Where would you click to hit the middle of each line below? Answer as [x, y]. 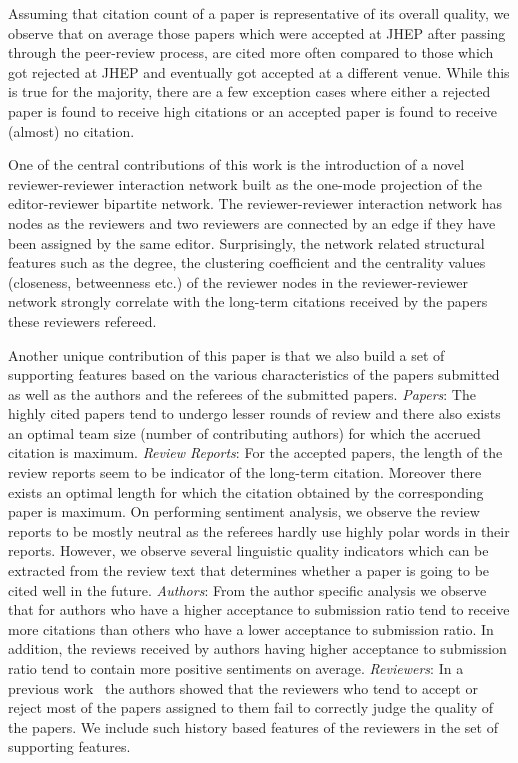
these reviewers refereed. [82, 320]
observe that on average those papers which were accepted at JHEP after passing [257, 32]
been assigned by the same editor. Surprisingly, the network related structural [246, 242]
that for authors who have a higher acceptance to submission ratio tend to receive [259, 609]
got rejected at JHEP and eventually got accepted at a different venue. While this [259, 71]
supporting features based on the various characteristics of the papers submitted [254, 374]
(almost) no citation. [71, 130]
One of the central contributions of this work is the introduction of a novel [236, 164]
